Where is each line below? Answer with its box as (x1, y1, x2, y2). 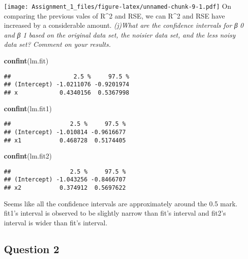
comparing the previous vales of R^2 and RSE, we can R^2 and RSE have (4, 10, 225, 20)
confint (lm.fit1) (4, 103, 52, 113)
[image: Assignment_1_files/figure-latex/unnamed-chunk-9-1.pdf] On (4, 1, 231, 11)
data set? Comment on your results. (4, 39, 111, 49)
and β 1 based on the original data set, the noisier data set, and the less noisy (4, 29, 236, 40)
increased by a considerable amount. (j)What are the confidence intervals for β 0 (4, 20, 244, 30)
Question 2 (4, 241, 59, 256)
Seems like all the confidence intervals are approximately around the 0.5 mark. (4, 198, 238, 208)
